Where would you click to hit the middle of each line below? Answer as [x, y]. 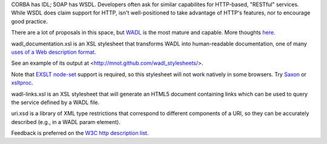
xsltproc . [22, 83]
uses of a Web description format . [54, 52]
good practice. [29, 21]
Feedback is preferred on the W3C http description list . [80, 133]
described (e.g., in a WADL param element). [66, 122]
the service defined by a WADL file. [55, 102]
